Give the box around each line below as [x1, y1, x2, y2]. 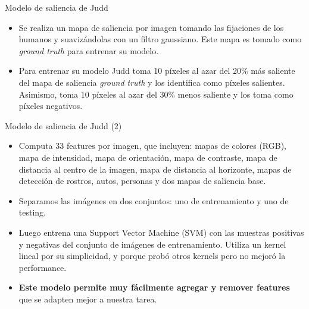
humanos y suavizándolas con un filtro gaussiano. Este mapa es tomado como [18, 33, 302, 45]
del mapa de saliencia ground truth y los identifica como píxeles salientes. [18, 76, 285, 88]
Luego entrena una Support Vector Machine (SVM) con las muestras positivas [18, 226, 304, 238]
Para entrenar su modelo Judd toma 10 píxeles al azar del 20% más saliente [18, 64, 295, 77]
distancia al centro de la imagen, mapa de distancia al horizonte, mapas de [18, 163, 292, 175]
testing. [18, 206, 46, 219]
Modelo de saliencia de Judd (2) [5, 119, 122, 132]
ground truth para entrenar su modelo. [18, 44, 159, 57]
